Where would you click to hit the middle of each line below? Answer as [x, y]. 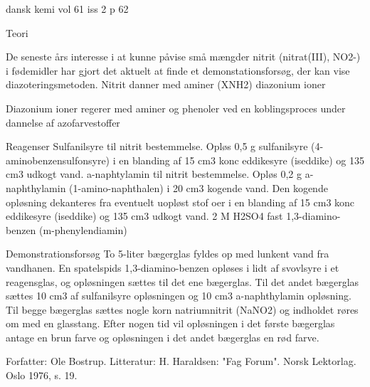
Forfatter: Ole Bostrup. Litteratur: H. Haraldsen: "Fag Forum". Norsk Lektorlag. [181, 361]
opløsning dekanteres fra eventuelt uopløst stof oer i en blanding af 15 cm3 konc [180, 202]
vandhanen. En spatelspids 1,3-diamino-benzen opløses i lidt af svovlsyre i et [173, 267]
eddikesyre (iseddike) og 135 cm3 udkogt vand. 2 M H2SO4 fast [144, 216]
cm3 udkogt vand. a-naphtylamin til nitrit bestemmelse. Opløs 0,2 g [154, 174]
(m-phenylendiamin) [83, 229]
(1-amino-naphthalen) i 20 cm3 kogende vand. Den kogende [199, 187]
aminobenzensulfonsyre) [58, 160]
